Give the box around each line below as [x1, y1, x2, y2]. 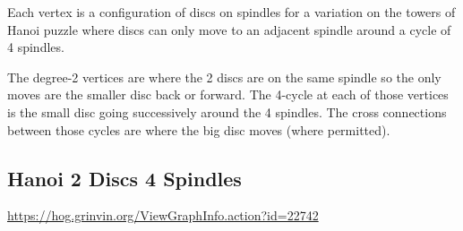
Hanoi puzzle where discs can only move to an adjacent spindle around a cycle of [7, 20, 451, 38]
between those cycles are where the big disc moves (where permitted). [7, 120, 390, 139]
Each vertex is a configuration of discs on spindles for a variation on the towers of [7, 3, 456, 21]
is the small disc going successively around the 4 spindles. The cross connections [7, 102, 447, 121]
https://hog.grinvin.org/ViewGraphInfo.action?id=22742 [7, 206, 319, 225]
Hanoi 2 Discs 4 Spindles [7, 164, 242, 192]
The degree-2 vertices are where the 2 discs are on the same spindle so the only [7, 67, 442, 86]
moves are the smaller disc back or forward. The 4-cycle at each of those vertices [7, 85, 449, 104]
